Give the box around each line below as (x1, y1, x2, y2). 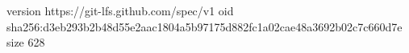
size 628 (6, 34, 45, 51)
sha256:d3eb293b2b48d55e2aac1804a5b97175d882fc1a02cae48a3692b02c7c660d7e (6, 18, 403, 35)
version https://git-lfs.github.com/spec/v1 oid (6, 2, 234, 18)
